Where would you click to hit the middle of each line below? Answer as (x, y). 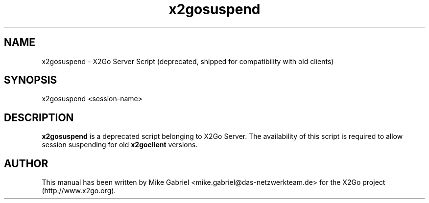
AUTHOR (26, 163)
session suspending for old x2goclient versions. (120, 145)
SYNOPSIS (31, 80)
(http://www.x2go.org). (79, 191)
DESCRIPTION (39, 117)
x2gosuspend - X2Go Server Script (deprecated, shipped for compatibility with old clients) (188, 61)
